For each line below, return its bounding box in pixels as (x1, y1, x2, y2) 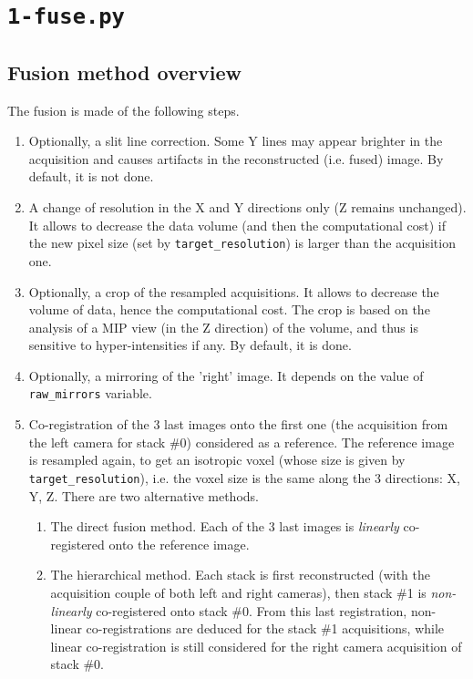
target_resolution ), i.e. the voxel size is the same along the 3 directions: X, (28, 468, 460, 487)
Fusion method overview (7, 57, 242, 86)
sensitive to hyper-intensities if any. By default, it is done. (28, 335, 352, 355)
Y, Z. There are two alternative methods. (28, 486, 259, 505)
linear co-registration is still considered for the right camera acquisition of (50, 636, 462, 655)
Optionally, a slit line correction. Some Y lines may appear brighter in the (28, 131, 443, 150)
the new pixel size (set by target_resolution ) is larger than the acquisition (28, 233, 456, 252)
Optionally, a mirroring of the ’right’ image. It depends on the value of (28, 365, 424, 385)
